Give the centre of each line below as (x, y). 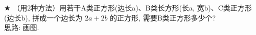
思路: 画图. (22, 27)
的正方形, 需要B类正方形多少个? (163, 17)
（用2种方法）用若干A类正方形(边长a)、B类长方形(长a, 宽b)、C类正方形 (132, 7)
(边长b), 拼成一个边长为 (43, 17)
